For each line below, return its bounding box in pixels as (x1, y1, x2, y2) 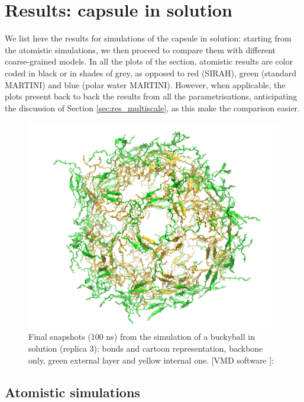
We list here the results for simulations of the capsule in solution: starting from (5, 32, 292, 44)
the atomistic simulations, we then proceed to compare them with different (5, 43, 276, 56)
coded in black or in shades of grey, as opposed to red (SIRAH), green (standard (5, 66, 297, 79)
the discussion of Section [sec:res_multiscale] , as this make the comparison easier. (5, 101, 300, 114)
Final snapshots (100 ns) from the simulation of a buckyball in (28, 330, 255, 343)
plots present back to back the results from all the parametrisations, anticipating (5, 90, 297, 102)
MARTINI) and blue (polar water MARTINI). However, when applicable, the (5, 78, 286, 91)
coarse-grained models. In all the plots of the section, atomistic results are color (5, 55, 293, 67)
